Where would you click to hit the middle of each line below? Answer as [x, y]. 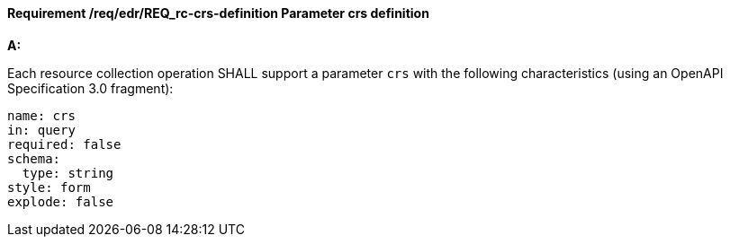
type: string [68, 173]
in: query [41, 130]
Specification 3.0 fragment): [90, 88]
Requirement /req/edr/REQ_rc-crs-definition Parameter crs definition [218, 13]
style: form [49, 187]
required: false [64, 144]
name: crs [41, 115]
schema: [34, 158]
